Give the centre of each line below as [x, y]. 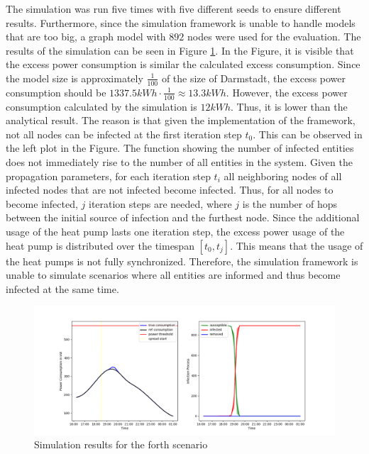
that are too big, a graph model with [86, 37]
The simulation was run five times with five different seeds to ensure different [174, 9]
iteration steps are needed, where [160, 203]
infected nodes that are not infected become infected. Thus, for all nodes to [170, 190]
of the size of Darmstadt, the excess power [254, 78]
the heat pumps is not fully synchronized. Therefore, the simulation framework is [182, 261]
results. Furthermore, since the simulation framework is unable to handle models [181, 22]
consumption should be [56, 92]
